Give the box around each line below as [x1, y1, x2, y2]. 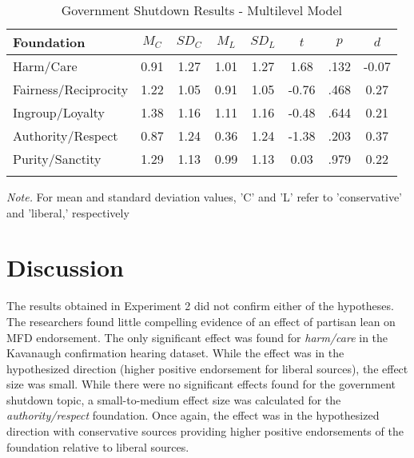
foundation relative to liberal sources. [6, 438, 189, 455]
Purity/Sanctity [13, 149, 102, 168]
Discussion [6, 251, 124, 284]
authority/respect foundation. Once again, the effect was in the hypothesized [6, 407, 380, 424]
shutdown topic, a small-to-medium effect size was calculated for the [6, 391, 341, 408]
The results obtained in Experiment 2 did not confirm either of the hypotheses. [6, 297, 394, 314]
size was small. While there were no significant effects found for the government [6, 376, 396, 392]
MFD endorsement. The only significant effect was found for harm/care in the [6, 329, 388, 345]
